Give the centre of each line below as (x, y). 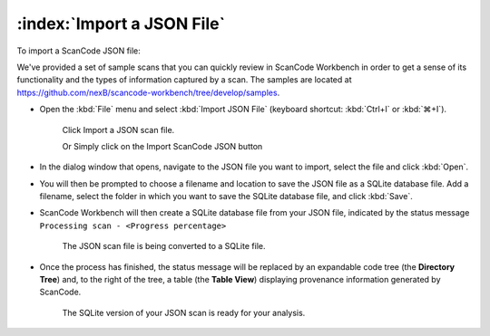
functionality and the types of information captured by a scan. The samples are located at (184, 80)
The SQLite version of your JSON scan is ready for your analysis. (184, 312)
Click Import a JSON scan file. (118, 130)
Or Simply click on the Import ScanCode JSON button (162, 146)
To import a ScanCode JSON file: (78, 51)
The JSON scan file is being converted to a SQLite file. (164, 246)
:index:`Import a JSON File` (121, 24)
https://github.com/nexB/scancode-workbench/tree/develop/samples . (148, 92)
